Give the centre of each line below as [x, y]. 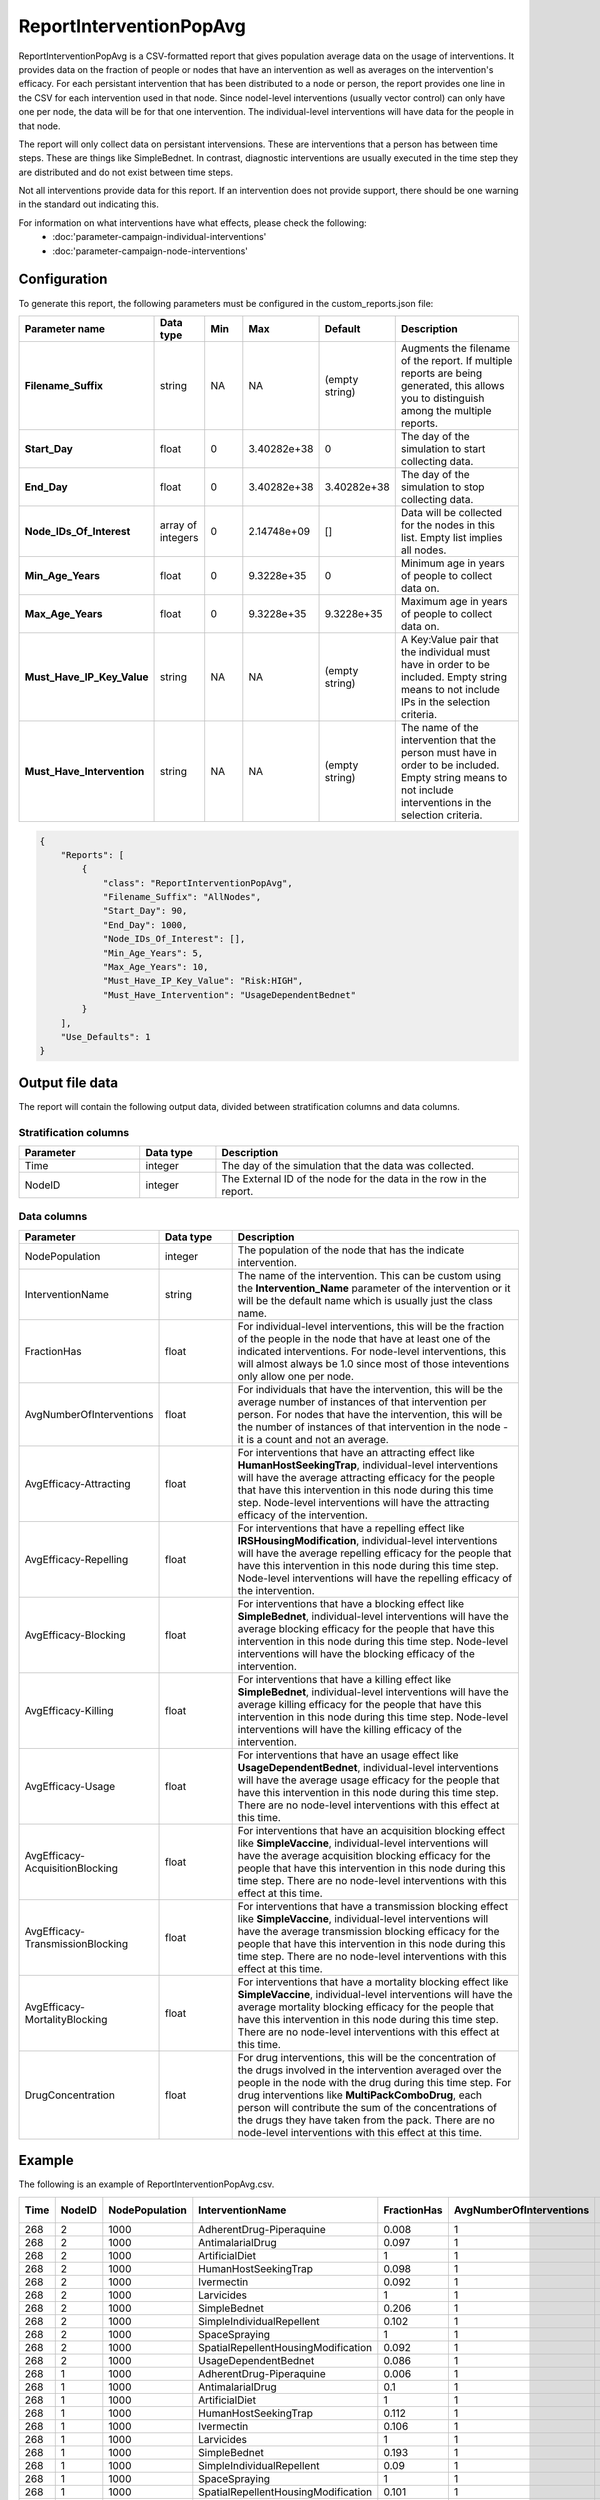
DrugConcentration [69, 2095]
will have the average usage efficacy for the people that [368, 1780]
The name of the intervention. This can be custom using [369, 1275]
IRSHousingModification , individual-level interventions [367, 1540]
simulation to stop [442, 487]
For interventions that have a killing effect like [344, 1679]
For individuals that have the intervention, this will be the [370, 1389]
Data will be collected [451, 512]
